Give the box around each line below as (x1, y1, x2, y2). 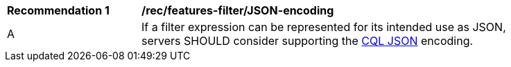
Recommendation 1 (7, 3, 110, 17)
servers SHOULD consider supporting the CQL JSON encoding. (141, 34, 474, 48)
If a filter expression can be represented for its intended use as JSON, (141, 20, 506, 34)
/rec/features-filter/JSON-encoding (141, 3, 334, 17)
